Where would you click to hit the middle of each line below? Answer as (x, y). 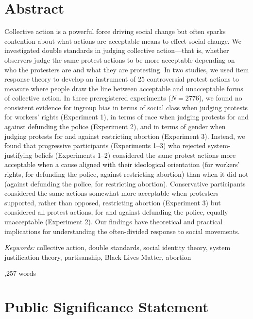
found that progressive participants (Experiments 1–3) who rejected (105, 145)
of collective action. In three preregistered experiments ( (88, 98)
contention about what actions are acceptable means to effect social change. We (123, 41)
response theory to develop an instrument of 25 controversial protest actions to (122, 79)
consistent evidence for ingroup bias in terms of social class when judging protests (126, 107)
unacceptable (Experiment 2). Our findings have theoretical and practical (114, 221)
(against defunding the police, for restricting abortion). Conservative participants (125, 183)
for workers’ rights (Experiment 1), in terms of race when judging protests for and (127, 117)
